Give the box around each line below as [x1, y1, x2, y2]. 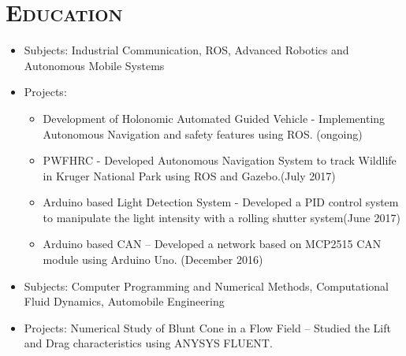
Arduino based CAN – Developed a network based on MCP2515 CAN [43, 235, 382, 252]
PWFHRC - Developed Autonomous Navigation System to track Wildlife [43, 152, 397, 169]
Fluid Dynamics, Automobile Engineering [24, 293, 225, 310]
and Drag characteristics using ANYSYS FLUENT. [24, 335, 273, 351]
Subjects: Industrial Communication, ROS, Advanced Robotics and [24, 42, 349, 58]
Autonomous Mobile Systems [24, 57, 165, 73]
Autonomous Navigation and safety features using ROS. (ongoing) [43, 125, 363, 142]
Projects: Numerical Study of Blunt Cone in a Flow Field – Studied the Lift [24, 319, 391, 336]
